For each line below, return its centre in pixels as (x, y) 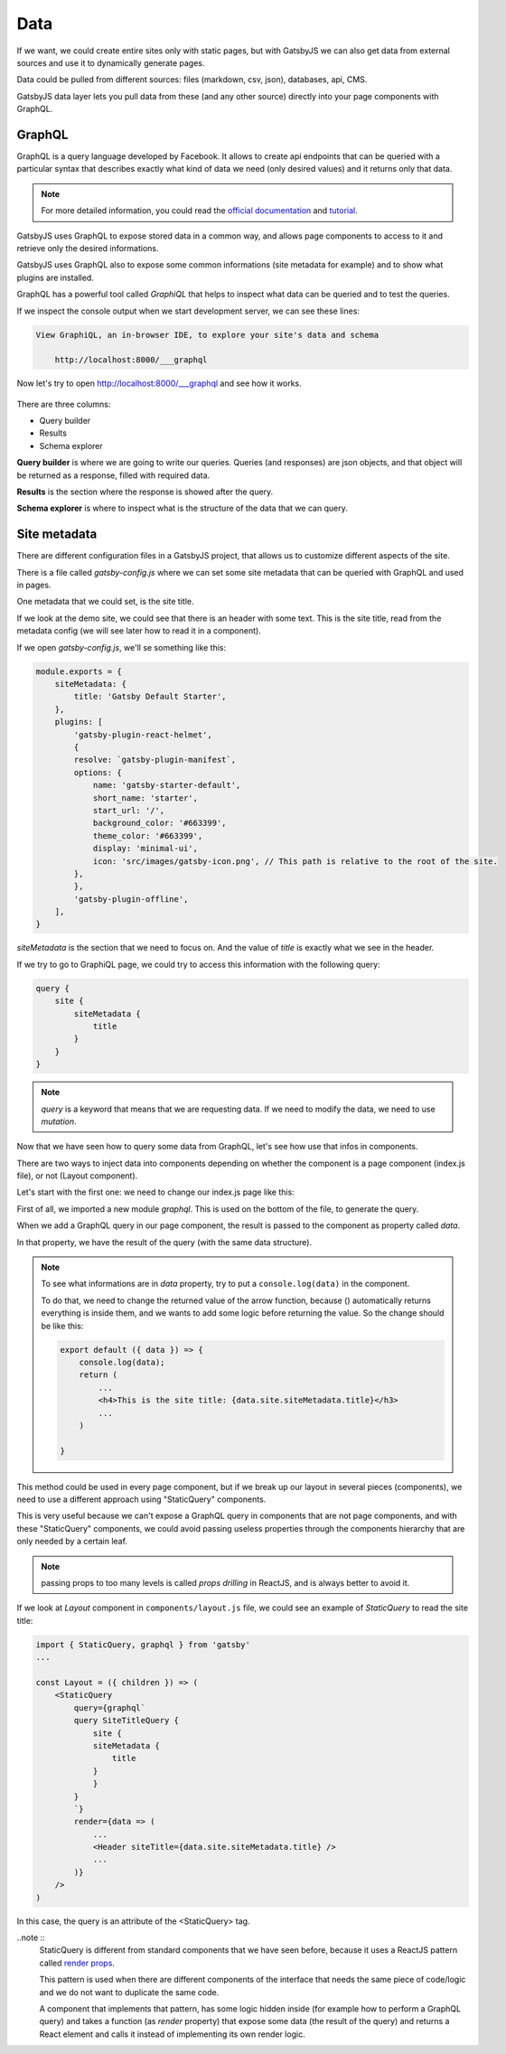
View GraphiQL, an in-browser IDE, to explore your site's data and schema (207, 335)
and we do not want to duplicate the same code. (129, 1992)
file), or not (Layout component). (77, 1176)
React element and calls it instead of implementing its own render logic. (173, 2034)
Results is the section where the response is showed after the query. (145, 492)
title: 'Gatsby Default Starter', (150, 697)
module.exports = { (79, 671)
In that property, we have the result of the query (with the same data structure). (164, 1242)
